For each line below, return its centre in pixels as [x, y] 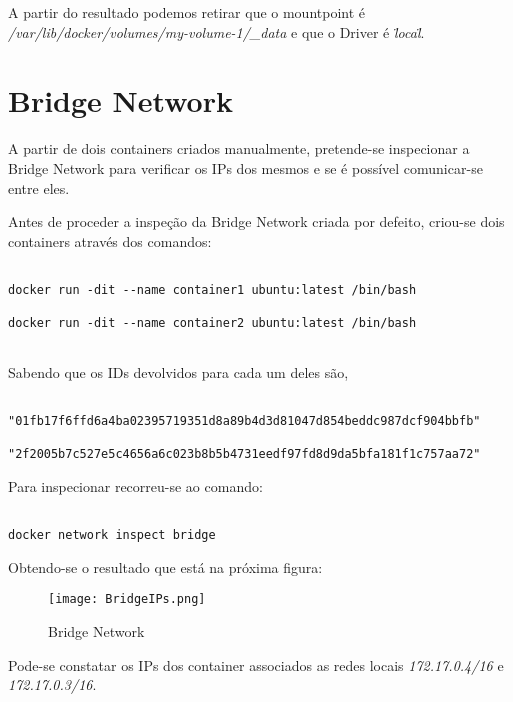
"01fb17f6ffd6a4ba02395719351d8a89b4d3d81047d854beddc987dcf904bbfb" [244, 420]
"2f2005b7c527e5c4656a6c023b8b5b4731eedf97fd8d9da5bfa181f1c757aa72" [244, 454]
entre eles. [39, 187]
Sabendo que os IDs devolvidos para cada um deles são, [178, 371]
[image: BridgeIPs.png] [127, 599]
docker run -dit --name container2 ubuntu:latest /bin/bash [212, 323]
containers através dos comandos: [110, 240]
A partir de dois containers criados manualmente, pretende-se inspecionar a [239, 148]
